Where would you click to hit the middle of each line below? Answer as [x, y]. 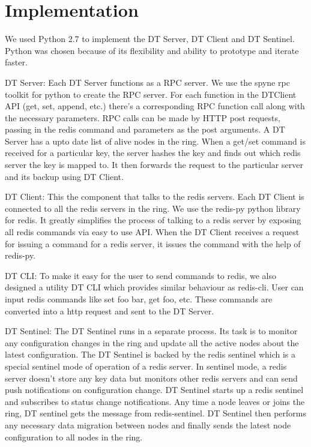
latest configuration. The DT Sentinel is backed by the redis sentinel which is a [150, 354]
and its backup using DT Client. [64, 176]
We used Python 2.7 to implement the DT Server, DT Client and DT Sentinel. [150, 39]
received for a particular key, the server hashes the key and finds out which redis [153, 153]
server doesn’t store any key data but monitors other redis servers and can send [151, 378]
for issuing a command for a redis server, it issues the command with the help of [153, 243]
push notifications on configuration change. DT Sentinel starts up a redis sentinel [154, 390]
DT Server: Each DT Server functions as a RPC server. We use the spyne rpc [147, 82]
